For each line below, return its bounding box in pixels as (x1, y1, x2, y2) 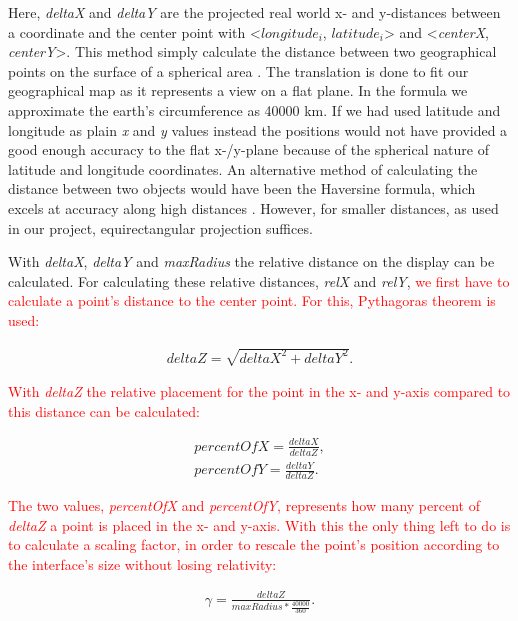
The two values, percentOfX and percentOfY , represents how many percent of (8, 495, 480, 516)
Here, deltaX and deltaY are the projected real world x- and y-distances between (8, 2, 501, 22)
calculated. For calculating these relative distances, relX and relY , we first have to (8, 270, 510, 291)
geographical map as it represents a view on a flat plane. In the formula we (8, 80, 468, 101)
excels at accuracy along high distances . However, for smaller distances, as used (8, 197, 499, 218)
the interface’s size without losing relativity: (8, 553, 277, 574)
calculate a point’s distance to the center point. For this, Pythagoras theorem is (8, 290, 496, 311)
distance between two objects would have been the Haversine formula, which (8, 178, 476, 199)
